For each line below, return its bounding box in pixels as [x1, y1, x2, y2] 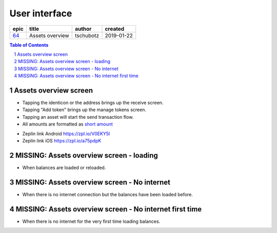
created [105, 25, 125, 32]
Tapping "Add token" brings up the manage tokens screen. [22, 107, 146, 113]
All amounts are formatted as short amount [22, 121, 113, 128]
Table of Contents [9, 41, 49, 48]
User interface [9, 8, 72, 19]
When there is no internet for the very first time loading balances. [22, 218, 161, 224]
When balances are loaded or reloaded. [22, 164, 106, 171]
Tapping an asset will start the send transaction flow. [22, 114, 134, 120]
